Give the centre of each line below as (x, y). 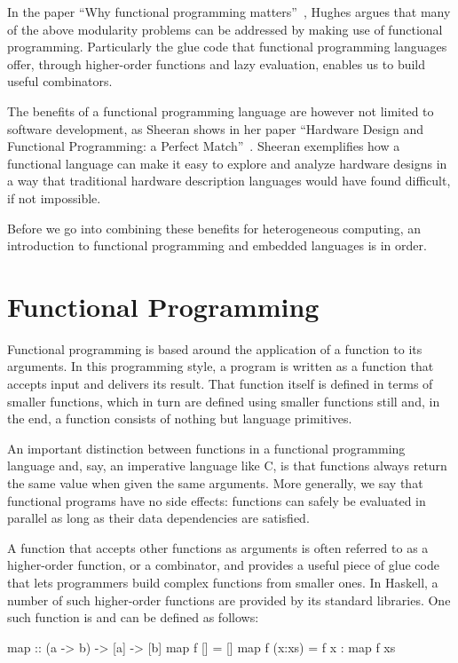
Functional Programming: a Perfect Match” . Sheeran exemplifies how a (204, 146)
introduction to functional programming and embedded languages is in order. (217, 245)
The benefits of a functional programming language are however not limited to (221, 110)
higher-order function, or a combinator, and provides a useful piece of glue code (223, 565)
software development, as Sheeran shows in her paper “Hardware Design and (216, 128)
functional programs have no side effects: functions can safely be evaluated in (217, 500)
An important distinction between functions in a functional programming (206, 448)
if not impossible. (54, 197)
